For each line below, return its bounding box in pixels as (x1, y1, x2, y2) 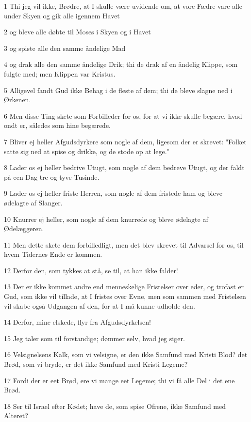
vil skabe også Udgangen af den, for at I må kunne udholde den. (4, 300, 195, 311)
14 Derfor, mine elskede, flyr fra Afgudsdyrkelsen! (4, 317, 151, 327)
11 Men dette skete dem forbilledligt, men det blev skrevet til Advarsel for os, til (4, 239, 244, 250)
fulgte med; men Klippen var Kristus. (4, 68, 116, 78)
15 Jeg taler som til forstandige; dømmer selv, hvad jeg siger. (4, 333, 185, 343)
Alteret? (4, 410, 28, 421)
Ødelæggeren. (4, 223, 44, 234)
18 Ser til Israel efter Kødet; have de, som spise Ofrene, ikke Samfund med (4, 401, 226, 411)
